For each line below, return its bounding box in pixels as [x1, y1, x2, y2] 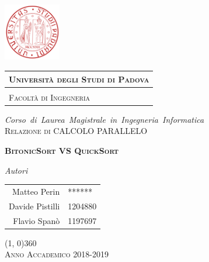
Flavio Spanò [13, 214, 60, 226]
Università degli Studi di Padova [9, 73, 149, 85]
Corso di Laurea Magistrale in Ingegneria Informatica [5, 113, 204, 125]
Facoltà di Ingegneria [9, 91, 90, 103]
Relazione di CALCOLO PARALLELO [5, 125, 148, 137]
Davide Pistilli [9, 199, 60, 212]
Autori [5, 164, 28, 176]
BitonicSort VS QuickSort [5, 144, 119, 156]
